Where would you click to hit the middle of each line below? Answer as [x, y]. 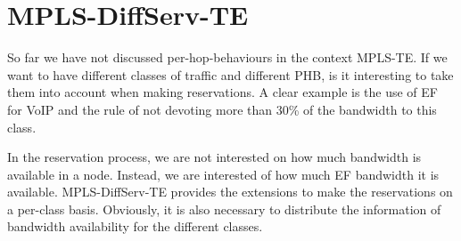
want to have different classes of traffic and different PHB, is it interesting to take [230, 74]
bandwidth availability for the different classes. [135, 226]
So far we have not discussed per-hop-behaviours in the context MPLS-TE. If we [227, 57]
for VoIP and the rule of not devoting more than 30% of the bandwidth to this [222, 109]
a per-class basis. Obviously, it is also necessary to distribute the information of [224, 209]
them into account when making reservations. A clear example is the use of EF [222, 92]
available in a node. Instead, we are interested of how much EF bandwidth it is [223, 174]
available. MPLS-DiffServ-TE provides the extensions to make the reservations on [230, 192]
